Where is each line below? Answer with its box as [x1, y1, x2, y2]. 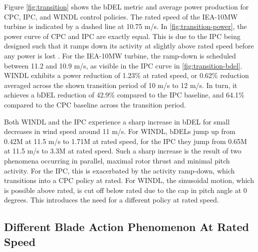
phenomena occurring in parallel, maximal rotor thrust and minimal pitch [4, 155, 230, 165]
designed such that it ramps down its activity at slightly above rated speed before [4, 40, 254, 51]
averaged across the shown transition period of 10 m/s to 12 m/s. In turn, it [4, 79, 238, 90]
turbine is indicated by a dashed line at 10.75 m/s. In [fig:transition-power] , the [4, 21, 247, 31]
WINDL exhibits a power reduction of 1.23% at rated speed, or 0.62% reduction [4, 70, 249, 80]
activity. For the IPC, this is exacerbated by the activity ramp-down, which [4, 165, 235, 175]
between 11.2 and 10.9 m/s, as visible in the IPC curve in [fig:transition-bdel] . [4, 60, 243, 70]
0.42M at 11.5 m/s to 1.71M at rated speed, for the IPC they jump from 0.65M [4, 135, 247, 146]
